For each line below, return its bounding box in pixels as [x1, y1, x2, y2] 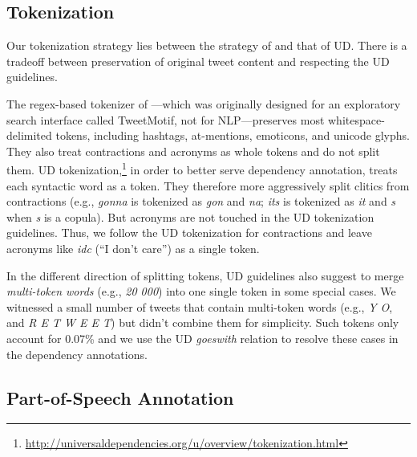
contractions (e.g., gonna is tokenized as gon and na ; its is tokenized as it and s [6, 193, 396, 210]
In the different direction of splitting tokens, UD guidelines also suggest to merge [6, 267, 404, 284]
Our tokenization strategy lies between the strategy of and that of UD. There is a [6, 37, 407, 54]
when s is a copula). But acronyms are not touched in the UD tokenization [6, 208, 374, 225]
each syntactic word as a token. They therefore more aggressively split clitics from [6, 177, 410, 194]
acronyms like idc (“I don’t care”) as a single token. [6, 239, 260, 256]
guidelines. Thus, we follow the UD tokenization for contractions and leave [6, 224, 372, 241]
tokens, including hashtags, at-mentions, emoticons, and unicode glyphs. [55, 127, 410, 144]
